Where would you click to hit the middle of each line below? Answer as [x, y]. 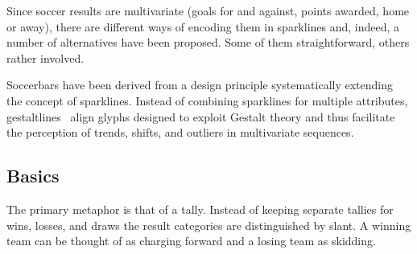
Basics [33, 176]
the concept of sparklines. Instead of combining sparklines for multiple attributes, [207, 100]
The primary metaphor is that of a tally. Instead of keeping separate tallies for [200, 209]
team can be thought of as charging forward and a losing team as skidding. [191, 241]
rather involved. [45, 57]
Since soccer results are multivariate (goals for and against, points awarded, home [208, 10]
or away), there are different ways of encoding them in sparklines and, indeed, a [203, 26]
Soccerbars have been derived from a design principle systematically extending [200, 85]
